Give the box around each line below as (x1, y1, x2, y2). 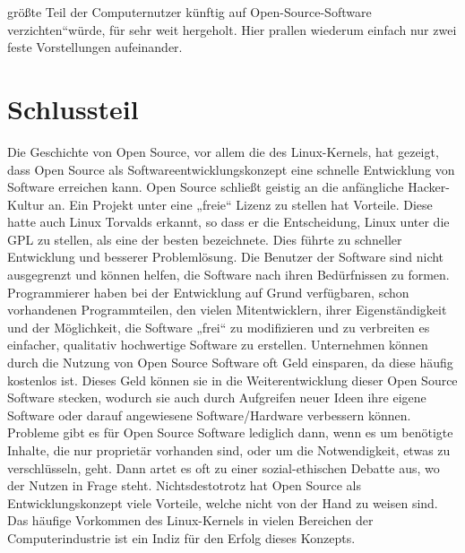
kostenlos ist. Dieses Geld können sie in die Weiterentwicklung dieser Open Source (7, 370, 458, 389)
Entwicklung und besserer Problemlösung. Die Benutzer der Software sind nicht (7, 247, 444, 266)
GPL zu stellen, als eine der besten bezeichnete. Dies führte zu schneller (7, 229, 402, 248)
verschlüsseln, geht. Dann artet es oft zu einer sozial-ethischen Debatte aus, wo (7, 458, 440, 477)
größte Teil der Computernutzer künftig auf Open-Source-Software (7, 3, 372, 21)
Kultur (7, 194, 45, 213)
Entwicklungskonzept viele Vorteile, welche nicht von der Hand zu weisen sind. (7, 493, 438, 512)
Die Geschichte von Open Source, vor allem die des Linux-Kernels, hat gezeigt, (7, 142, 439, 160)
